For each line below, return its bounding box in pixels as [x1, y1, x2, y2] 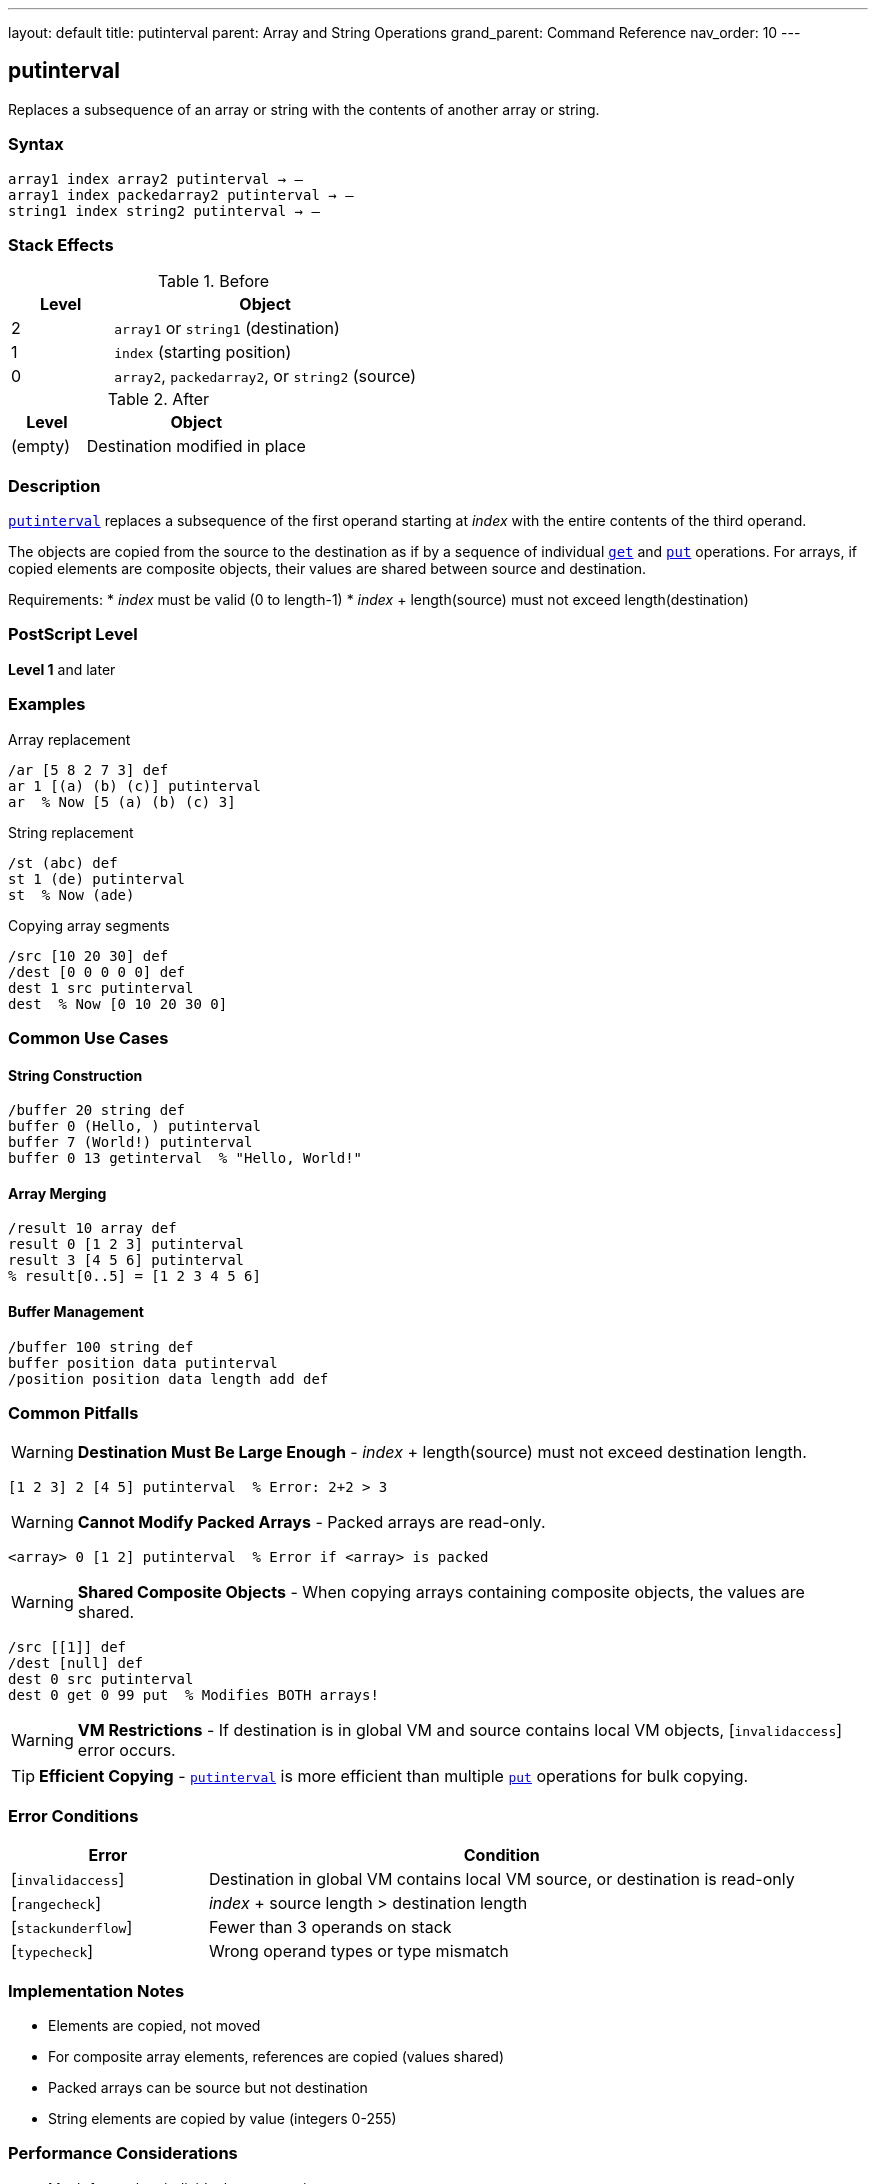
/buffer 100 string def [8, 1338, 194, 1355]
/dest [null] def [8, 1655, 143, 1672]
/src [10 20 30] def [8, 947, 169, 964]
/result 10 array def [8, 1220, 177, 1237]
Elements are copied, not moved [48, 2016, 261, 2034]
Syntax [8, 134, 64, 155]
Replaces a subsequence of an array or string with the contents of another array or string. [8, 100, 600, 118]
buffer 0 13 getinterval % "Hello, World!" [8, 1150, 363, 1167]
